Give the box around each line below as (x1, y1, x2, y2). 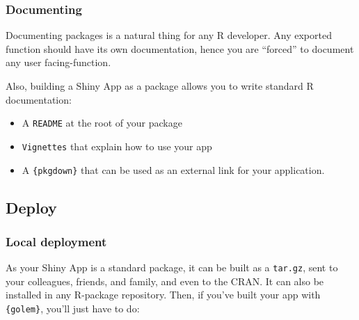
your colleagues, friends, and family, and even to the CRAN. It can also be (6, 273, 324, 288)
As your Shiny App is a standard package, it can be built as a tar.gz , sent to (6, 260, 338, 275)
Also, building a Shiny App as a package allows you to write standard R (6, 79, 314, 93)
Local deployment (6, 232, 107, 250)
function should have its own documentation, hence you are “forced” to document (6, 41, 354, 56)
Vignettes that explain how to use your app (22, 138, 212, 153)
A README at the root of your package (22, 115, 182, 130)
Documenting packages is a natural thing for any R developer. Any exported (6, 28, 332, 42)
